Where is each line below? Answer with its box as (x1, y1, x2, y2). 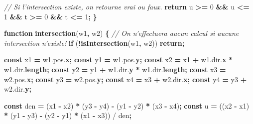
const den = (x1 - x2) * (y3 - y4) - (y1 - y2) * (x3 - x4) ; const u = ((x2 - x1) (4, 100, 250, 111)
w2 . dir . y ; (4, 84, 32, 94)
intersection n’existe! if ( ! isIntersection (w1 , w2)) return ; (4, 37, 185, 48)
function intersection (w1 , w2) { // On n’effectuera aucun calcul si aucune (4, 28, 239, 38)
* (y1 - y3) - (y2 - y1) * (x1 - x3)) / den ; (4, 110, 132, 121)
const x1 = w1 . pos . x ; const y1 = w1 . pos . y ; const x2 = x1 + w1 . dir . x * (4, 54, 233, 65)
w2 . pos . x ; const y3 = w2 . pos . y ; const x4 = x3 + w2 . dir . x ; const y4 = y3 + (4, 74, 247, 84)
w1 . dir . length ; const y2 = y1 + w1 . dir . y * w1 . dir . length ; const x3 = (4, 64, 226, 74)
